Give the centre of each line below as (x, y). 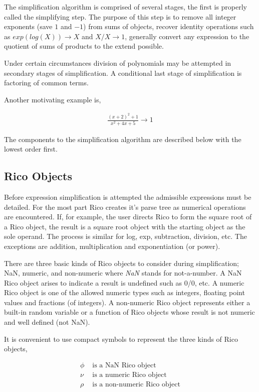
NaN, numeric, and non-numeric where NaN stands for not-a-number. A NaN (123, 273)
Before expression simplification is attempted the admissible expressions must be (128, 197)
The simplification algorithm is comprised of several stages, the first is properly (126, 7)
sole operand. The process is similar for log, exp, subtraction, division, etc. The (125, 236)
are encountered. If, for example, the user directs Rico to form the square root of (128, 217)
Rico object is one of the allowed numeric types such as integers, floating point (124, 292)
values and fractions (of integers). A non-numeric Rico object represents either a (127, 302)
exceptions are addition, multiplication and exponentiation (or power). (112, 246)
